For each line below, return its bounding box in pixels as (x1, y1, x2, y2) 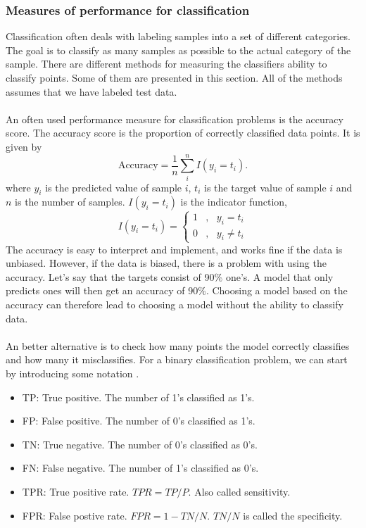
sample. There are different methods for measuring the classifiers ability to (6, 56, 327, 71)
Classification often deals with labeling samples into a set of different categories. (6, 29, 351, 44)
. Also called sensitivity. (188, 484, 291, 498)
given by (6, 139, 42, 153)
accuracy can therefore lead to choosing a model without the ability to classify (6, 297, 343, 312)
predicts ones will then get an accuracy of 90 (6, 283, 198, 298)
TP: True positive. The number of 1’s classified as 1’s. (22, 389, 255, 404)
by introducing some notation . (6, 365, 139, 380)
